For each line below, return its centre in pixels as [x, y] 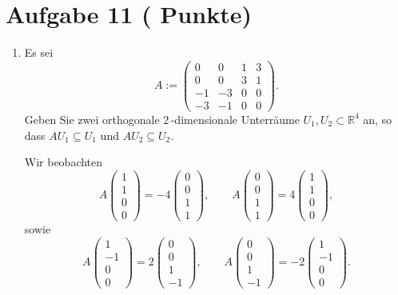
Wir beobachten [64, 162]
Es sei [39, 52]
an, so [378, 119]
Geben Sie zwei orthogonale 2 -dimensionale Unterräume [162, 119]
